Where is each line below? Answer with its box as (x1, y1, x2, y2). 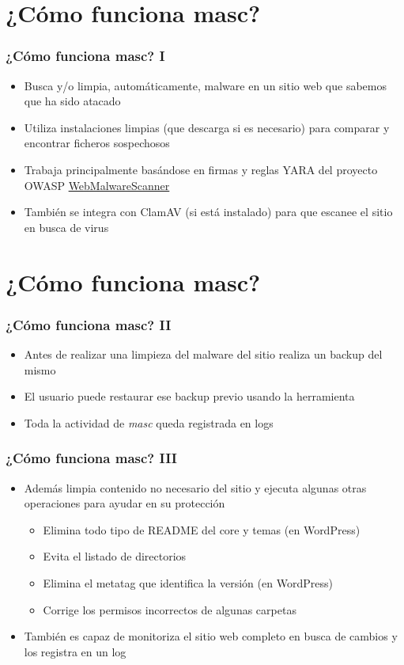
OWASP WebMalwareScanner (24, 177, 170, 193)
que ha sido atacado (24, 93, 121, 109)
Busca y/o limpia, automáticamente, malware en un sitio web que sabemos (24, 77, 387, 93)
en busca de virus (24, 218, 109, 235)
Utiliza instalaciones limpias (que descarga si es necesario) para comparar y (24, 119, 390, 135)
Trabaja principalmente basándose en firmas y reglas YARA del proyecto (24, 161, 378, 177)
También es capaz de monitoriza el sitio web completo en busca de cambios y (24, 628, 398, 644)
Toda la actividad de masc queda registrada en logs (24, 414, 274, 431)
